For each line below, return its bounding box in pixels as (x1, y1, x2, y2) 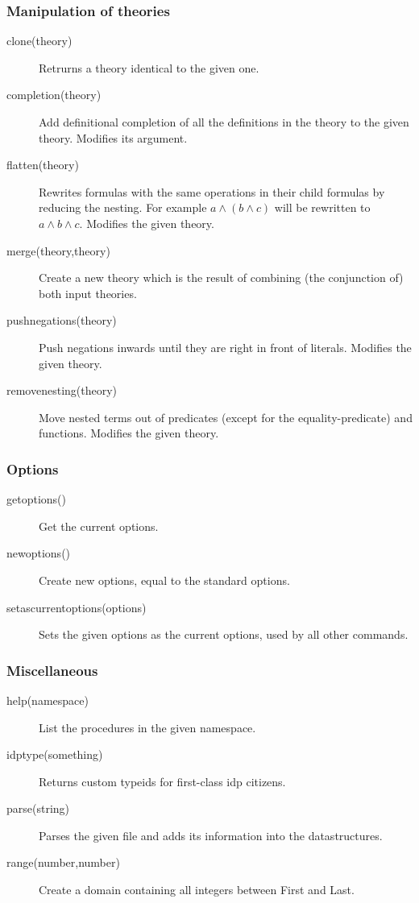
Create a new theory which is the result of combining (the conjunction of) (39, 269, 404, 286)
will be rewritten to (274, 199, 371, 216)
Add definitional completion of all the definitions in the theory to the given (39, 114, 409, 130)
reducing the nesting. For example (39, 199, 207, 216)
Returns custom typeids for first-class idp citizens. (39, 773, 286, 789)
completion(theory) (6, 86, 102, 103)
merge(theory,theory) (6, 242, 110, 259)
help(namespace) (6, 691, 89, 708)
